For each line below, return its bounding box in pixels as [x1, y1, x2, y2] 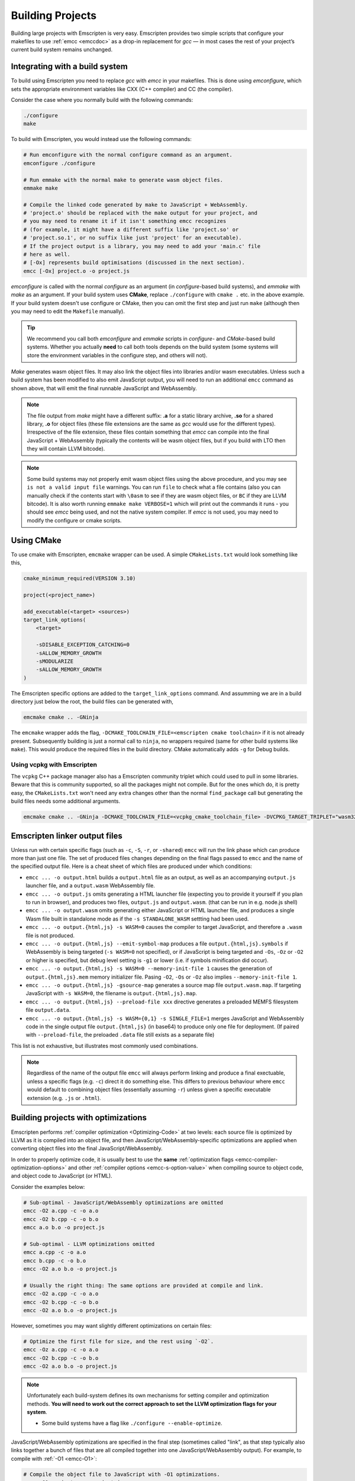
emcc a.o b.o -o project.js [23, 1224, 105, 1231]
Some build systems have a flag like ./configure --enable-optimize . [41, 1419, 222, 1426]
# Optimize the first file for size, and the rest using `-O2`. [23, 1338, 214, 1345]
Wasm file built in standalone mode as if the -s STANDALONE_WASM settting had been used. [25, 915, 249, 922]
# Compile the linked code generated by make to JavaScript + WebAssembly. [23, 201, 248, 208]
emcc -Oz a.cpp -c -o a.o [23, 1347, 99, 1353]
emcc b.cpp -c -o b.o [23, 1257, 86, 1264]
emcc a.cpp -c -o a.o [23, 1249, 86, 1256]
